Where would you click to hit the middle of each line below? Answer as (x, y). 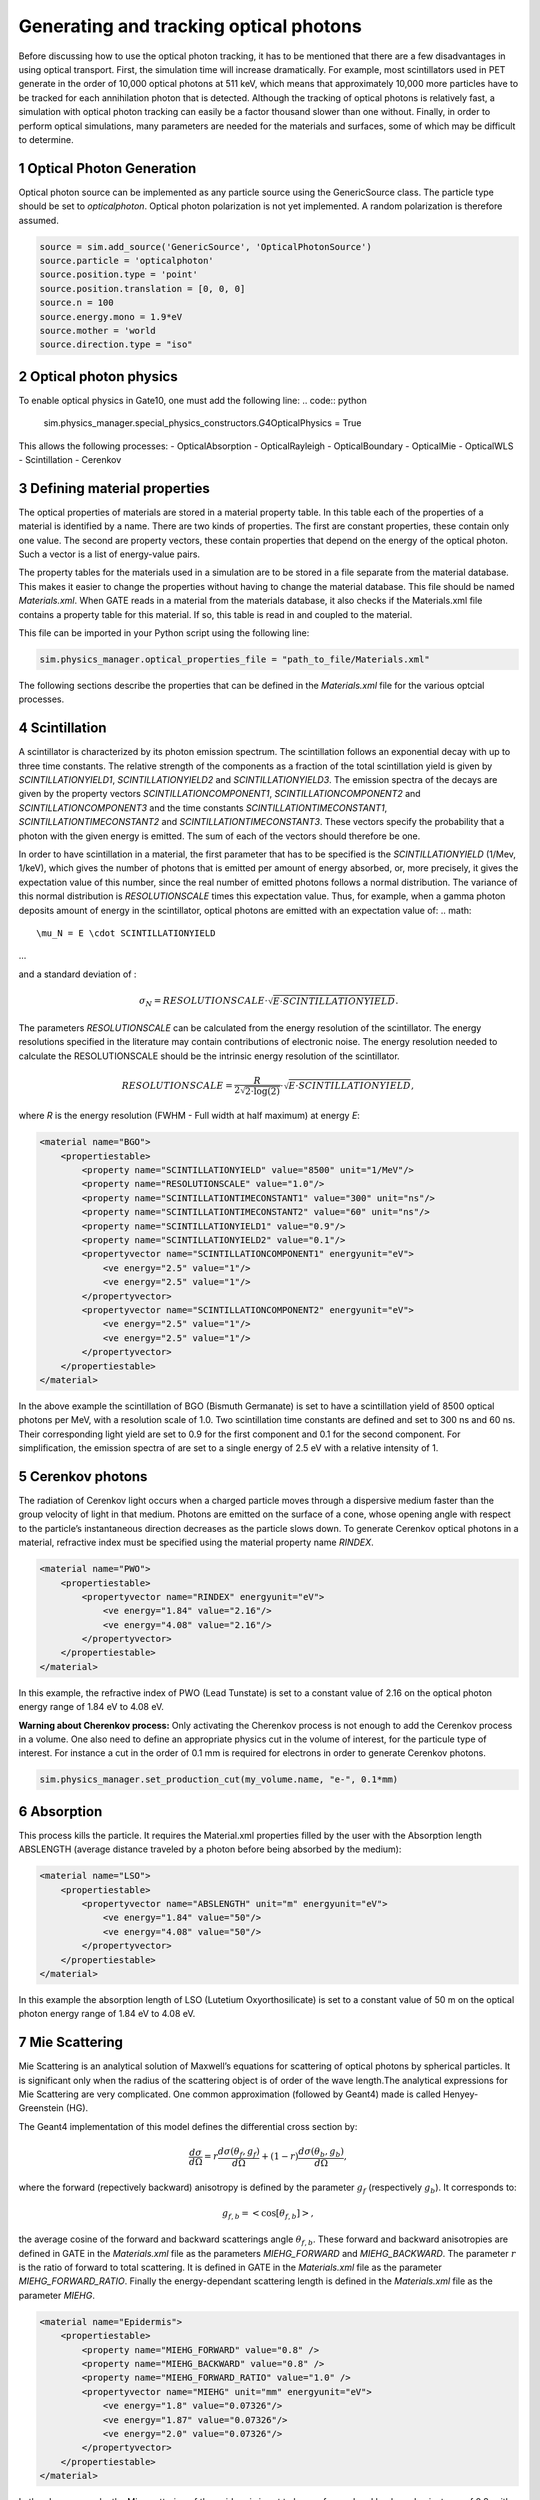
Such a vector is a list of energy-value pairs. (109, 554)
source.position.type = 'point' (119, 274)
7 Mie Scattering (71, 2042)
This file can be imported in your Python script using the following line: (164, 633)
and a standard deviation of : (77, 974)
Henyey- (461, 2094)
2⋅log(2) (262, 1091)
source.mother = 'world (98, 330)
